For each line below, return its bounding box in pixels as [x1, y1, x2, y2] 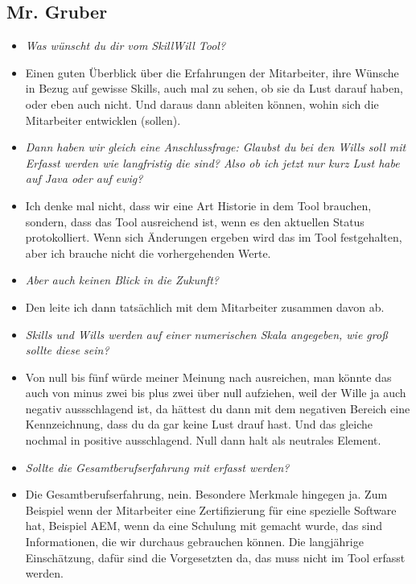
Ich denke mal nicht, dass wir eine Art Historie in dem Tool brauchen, [25, 197, 372, 213]
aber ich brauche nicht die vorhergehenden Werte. [25, 244, 271, 261]
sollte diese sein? [25, 342, 109, 358]
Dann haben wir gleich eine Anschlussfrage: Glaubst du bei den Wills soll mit [25, 139, 406, 155]
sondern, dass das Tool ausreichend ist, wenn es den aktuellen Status [25, 213, 365, 230]
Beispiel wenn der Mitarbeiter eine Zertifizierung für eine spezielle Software [25, 501, 397, 518]
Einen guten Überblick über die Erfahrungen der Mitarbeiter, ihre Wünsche [25, 64, 399, 81]
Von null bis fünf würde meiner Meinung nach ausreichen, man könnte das [25, 368, 392, 385]
